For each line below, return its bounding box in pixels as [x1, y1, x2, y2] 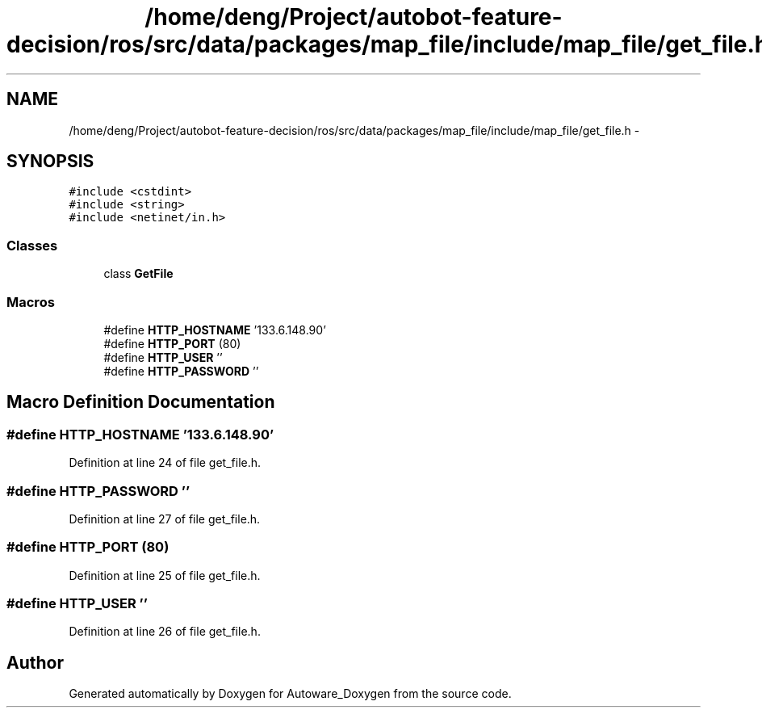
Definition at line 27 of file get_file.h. [69, 511, 261, 526]
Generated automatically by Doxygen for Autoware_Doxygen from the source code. [69, 687, 512, 701]
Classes [6, 237, 58, 254]
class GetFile [103, 267, 174, 281]
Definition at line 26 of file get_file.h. [69, 624, 261, 639]
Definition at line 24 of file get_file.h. [69, 456, 262, 470]
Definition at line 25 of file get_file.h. [69, 568, 261, 582]
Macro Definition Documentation [6, 392, 275, 413]
